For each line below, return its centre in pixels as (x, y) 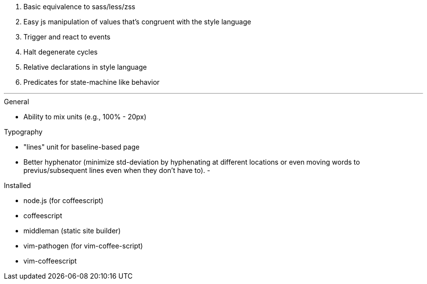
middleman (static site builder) (72, 231)
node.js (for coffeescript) (64, 200)
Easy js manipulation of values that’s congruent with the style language (137, 22)
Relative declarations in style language (85, 67)
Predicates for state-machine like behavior (92, 82)
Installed (18, 185)
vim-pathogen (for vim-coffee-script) (83, 246)
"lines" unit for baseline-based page (82, 147)
